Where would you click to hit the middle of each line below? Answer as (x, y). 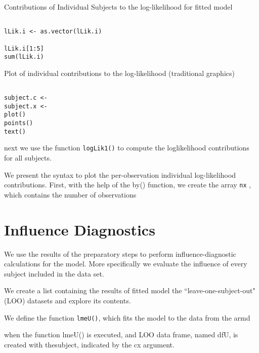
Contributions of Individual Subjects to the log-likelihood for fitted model (118, 7)
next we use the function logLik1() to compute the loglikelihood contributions (127, 148)
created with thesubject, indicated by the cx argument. (89, 344)
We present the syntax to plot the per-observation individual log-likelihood (120, 174)
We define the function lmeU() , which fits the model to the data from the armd (127, 317)
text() (15, 131)
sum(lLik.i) (24, 57)
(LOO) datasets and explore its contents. (68, 300)
